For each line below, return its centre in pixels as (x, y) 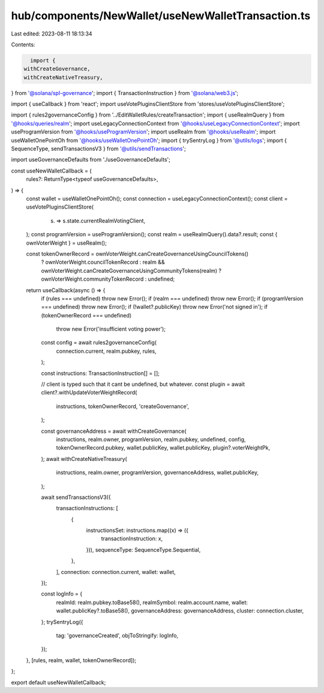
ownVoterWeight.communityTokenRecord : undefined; (108, 279)
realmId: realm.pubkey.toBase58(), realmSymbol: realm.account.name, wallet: (152, 602)
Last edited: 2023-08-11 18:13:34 (52, 34)
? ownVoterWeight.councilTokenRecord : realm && (103, 262)
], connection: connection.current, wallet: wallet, (116, 572)
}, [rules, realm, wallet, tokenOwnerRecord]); (81, 660)
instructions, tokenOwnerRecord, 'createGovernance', (122, 406)
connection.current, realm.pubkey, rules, (106, 351)
